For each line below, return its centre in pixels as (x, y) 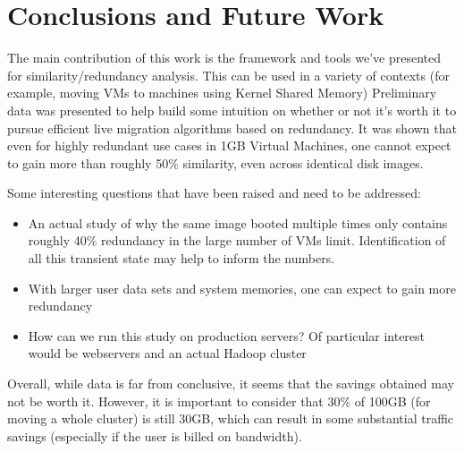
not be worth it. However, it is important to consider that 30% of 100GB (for (219, 401)
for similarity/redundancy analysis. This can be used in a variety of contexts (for (228, 75)
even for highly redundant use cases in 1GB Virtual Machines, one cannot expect (229, 145)
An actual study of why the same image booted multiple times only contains (238, 222)
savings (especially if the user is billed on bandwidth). (155, 435)
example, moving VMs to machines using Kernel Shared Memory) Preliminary (222, 93)
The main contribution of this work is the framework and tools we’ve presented (224, 58)
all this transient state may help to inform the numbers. (181, 258)
